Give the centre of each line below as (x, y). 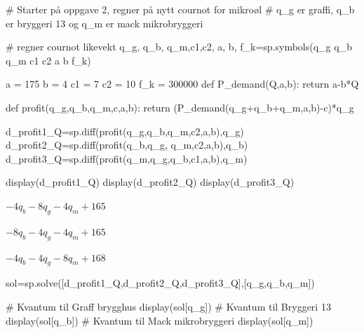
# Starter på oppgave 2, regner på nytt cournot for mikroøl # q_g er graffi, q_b (180, 9)
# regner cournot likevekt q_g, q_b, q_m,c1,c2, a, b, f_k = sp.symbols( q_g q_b (179, 47)
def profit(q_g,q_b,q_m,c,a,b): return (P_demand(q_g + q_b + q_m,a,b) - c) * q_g (180, 107)
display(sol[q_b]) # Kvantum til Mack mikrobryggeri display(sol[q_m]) (160, 320)
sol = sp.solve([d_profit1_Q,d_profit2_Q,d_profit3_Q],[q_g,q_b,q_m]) (160, 283)
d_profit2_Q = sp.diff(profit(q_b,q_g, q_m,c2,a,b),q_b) (127, 145)
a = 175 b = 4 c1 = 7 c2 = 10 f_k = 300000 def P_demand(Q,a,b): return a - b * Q (182, 84)
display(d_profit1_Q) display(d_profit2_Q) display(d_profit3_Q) (150, 182)
